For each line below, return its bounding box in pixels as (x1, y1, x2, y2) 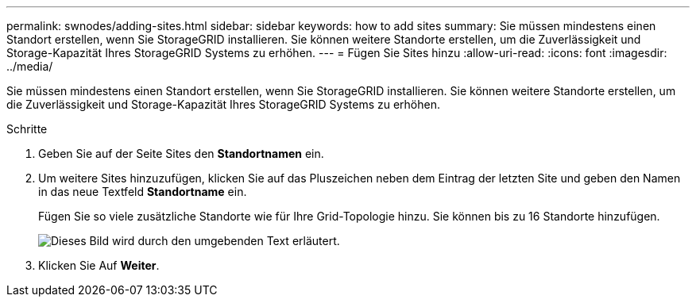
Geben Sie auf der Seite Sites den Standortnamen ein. (38, 147, 324, 160)
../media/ (6, 59, 53, 73)
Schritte (6, 122, 48, 136)
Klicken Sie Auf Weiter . (38, 259, 160, 272)
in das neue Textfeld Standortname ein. (38, 185, 247, 198)
